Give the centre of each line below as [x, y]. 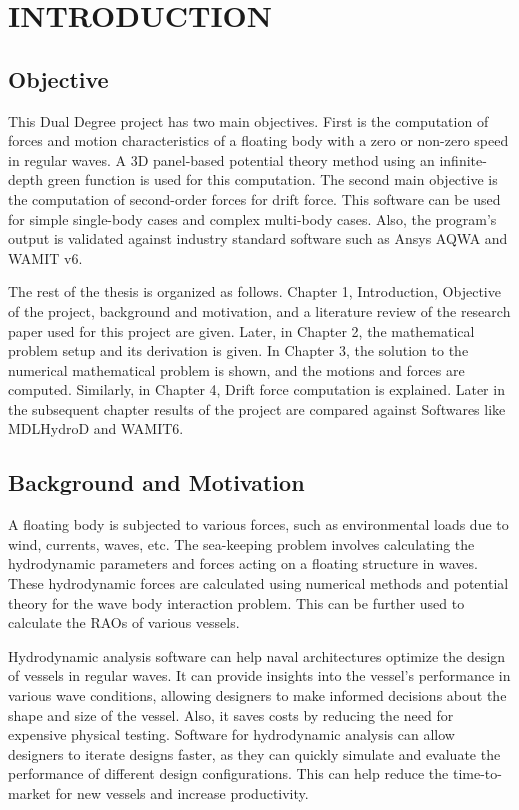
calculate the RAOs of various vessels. [124, 622]
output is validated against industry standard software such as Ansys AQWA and [258, 238]
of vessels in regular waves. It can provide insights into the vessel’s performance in [259, 675]
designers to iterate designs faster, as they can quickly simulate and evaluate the [254, 753]
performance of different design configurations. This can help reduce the [228, 773]
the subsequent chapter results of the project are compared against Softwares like [257, 408]
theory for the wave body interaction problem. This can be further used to [236, 602]
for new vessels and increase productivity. [182, 793]
